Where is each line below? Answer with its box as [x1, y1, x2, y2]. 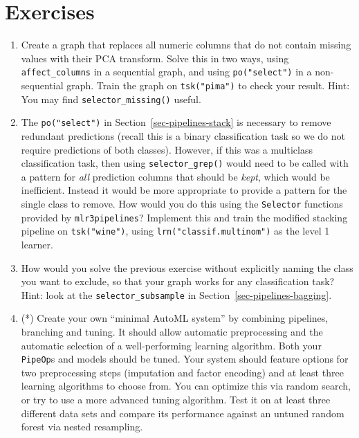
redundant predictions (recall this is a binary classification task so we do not [21, 128, 345, 143]
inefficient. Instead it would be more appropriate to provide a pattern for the [21, 183, 347, 197]
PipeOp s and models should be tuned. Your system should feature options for [21, 352, 349, 366]
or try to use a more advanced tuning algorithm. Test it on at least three [21, 392, 331, 406]
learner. [21, 237, 53, 251]
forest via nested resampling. [21, 419, 143, 434]
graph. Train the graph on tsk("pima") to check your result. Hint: [66, 77, 350, 92]
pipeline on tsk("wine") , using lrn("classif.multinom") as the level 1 [21, 223, 330, 238]
